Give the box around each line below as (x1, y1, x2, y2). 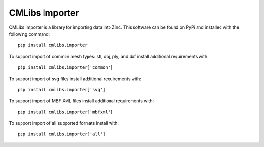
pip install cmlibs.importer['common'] (18, 65, 113, 70)
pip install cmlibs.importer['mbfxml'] (18, 109, 113, 115)
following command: (9, 31, 50, 37)
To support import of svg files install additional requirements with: (9, 76, 141, 82)
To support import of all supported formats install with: (9, 120, 119, 126)
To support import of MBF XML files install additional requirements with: (9, 98, 154, 104)
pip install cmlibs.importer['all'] (18, 131, 106, 137)
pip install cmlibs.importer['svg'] (18, 87, 106, 92)
